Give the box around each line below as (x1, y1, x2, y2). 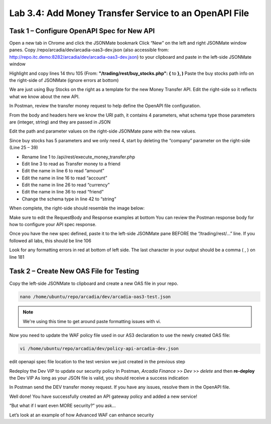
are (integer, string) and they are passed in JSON (9, 119, 111, 125)
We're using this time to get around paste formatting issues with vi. (23, 318, 162, 324)
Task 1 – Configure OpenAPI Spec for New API (9, 27, 155, 35)
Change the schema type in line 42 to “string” (22, 196, 116, 202)
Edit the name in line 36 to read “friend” (22, 189, 104, 195)
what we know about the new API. (9, 93, 80, 99)
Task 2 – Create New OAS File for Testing (9, 267, 140, 276)
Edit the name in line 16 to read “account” (22, 175, 107, 181)
